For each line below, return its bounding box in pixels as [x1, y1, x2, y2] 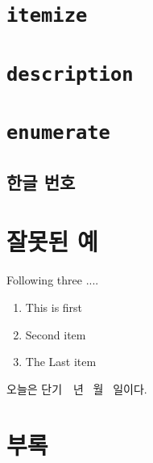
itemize [6, 4, 88, 27]
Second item [25, 326, 86, 343]
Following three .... [6, 271, 99, 288]
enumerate [6, 121, 110, 145]
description [6, 62, 134, 86]
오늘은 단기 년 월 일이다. [6, 380, 147, 397]
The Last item [25, 353, 97, 370]
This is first [25, 299, 83, 315]
